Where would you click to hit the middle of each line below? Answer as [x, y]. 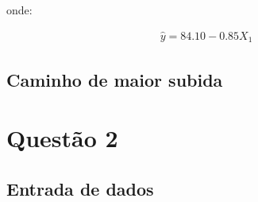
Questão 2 [62, 138]
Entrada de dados [80, 188]
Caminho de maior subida [115, 79]
